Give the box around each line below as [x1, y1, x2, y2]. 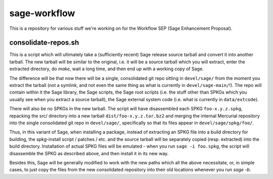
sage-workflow [9, 8, 75, 19]
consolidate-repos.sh [9, 38, 79, 47]
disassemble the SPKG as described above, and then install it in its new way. [9, 150, 169, 156]
